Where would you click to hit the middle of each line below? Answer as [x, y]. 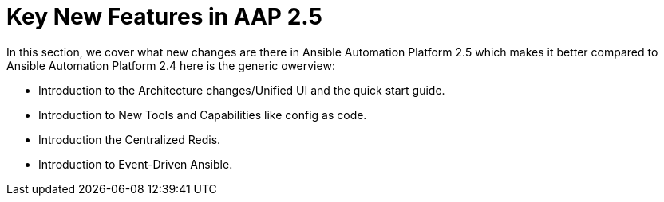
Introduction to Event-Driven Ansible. [136, 164]
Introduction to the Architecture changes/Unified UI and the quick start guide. [242, 90]
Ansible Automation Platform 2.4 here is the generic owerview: [171, 65]
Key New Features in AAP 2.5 [164, 17]
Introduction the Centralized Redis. [130, 139]
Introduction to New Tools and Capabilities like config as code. [203, 115]
